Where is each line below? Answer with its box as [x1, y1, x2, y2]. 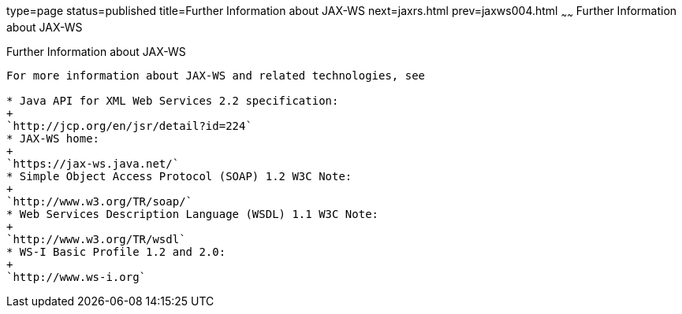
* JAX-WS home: [6, 131, 100, 145]
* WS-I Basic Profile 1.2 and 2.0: [6, 245, 226, 258]
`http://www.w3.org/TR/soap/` [6, 194, 193, 208]
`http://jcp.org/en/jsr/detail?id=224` [6, 119, 252, 132]
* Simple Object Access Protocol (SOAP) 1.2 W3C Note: [6, 169, 352, 183]
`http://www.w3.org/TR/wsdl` [6, 232, 186, 246]
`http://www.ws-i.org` [6, 270, 147, 283]
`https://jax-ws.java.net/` [6, 157, 180, 170]
